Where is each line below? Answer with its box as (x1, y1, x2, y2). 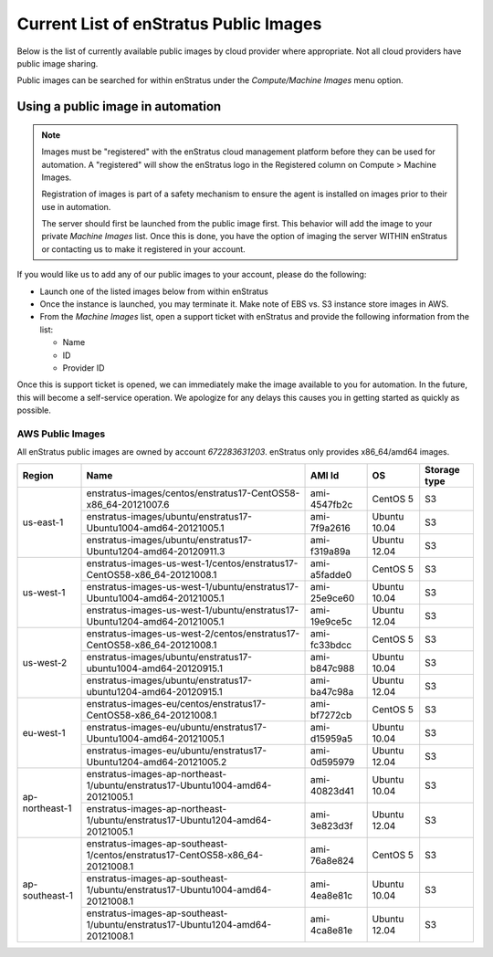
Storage (425, 463, 460, 476)
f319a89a (310, 544, 351, 557)
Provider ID (62, 362, 105, 373)
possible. (16, 405, 52, 415)
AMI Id (310, 468, 340, 481)
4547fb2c (310, 498, 353, 510)
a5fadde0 (310, 568, 352, 581)
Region (22, 468, 54, 481)
